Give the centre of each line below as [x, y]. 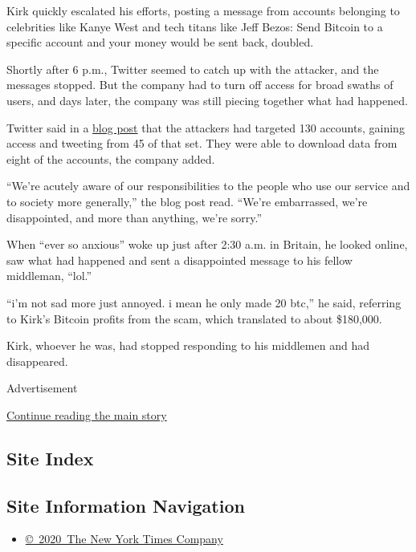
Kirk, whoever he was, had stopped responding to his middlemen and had [188, 345]
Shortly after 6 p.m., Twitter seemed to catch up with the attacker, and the [193, 69]
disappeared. [37, 361]
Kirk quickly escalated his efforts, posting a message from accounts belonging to [203, 10]
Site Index [50, 458]
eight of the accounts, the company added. [111, 158]
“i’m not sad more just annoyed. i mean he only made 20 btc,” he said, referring [204, 302]
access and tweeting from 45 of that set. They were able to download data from [202, 143]
